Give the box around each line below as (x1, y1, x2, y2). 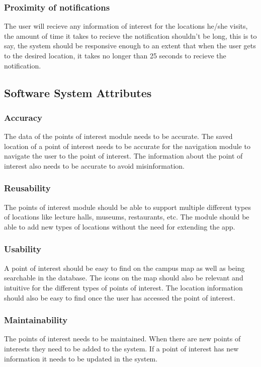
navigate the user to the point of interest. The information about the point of (4, 151, 243, 161)
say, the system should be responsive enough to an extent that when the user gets (4, 40, 256, 51)
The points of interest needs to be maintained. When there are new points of (4, 333, 241, 344)
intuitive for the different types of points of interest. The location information (4, 282, 243, 292)
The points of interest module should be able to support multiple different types (4, 201, 251, 212)
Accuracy (4, 111, 43, 123)
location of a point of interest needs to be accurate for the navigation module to (4, 140, 250, 151)
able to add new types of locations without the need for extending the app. (4, 221, 235, 232)
